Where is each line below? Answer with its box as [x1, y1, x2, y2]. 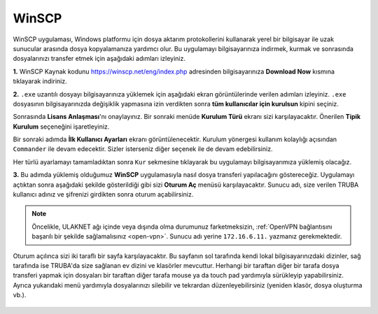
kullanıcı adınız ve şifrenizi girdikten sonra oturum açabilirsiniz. [13, 190, 194, 199]
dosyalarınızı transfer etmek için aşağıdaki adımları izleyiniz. [13, 55, 185, 63]
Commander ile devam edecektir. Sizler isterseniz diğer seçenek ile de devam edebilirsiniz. [13, 145, 273, 153]
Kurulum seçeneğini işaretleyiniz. [13, 122, 110, 131]
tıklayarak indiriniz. [13, 77, 67, 85]
